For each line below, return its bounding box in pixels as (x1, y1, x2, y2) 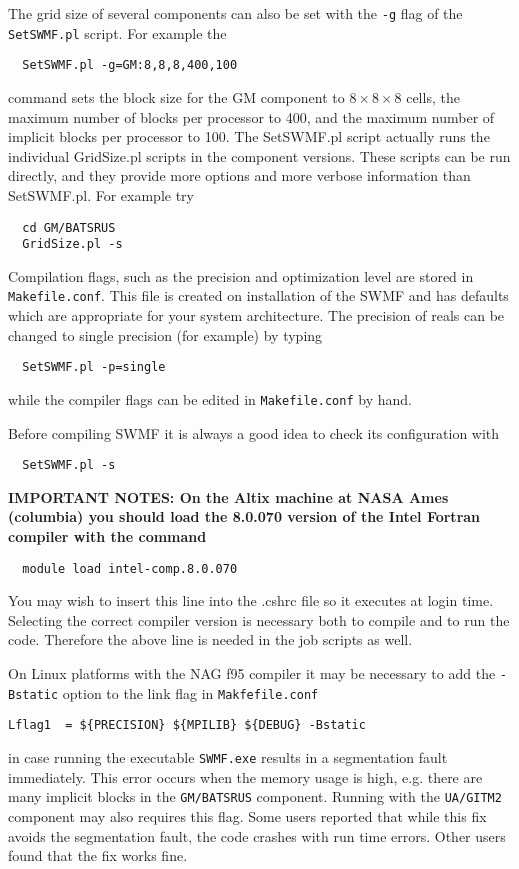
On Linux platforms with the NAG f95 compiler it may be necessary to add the (8, 663, 496, 684)
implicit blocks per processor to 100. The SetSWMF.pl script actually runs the (8, 126, 490, 147)
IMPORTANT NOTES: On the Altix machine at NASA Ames (8, 486, 449, 507)
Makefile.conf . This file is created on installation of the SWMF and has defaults (8, 285, 509, 306)
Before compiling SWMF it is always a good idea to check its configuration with (8, 422, 500, 443)
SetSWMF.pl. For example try (8, 184, 195, 205)
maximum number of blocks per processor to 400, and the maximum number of (8, 106, 495, 127)
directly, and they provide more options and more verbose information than (8, 165, 471, 186)
